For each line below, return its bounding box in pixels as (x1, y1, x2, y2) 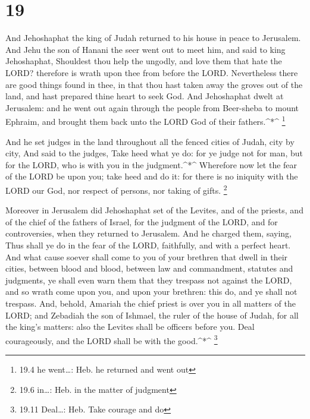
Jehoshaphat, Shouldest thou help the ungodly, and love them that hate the (5, 55, 282, 67)
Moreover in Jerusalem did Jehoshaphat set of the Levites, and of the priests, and (5, 204, 303, 216)
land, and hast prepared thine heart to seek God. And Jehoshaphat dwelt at (5, 90, 284, 102)
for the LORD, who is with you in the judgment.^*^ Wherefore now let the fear (5, 158, 298, 171)
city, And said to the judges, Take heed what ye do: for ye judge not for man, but (5, 147, 303, 159)
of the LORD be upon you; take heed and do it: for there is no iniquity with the (5, 170, 298, 182)
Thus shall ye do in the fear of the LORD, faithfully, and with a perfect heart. (5, 238, 291, 251)
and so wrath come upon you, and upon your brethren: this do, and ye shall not (5, 285, 298, 298)
